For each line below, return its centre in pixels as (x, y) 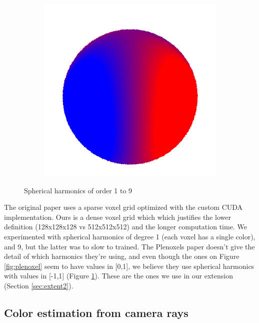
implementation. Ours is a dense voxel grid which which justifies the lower (117, 217)
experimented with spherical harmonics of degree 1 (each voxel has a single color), (130, 236)
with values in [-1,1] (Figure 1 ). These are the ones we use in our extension (118, 276)
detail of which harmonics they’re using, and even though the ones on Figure (122, 256)
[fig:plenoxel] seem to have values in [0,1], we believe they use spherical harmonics (129, 266)
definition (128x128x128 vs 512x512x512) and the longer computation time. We (125, 227)
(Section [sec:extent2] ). (39, 285)
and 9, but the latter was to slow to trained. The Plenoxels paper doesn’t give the (129, 246)
